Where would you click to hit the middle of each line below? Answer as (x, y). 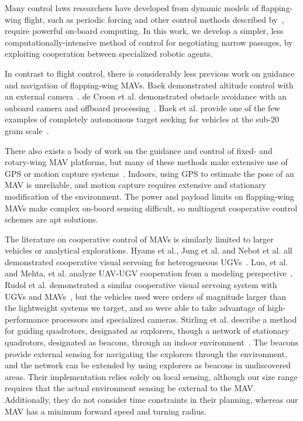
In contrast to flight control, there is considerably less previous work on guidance (150, 73)
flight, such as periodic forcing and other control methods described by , (154, 19)
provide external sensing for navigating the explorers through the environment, (146, 353)
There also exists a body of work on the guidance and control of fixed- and (139, 150)
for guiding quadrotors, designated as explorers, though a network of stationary (147, 331)
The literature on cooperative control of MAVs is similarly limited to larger (139, 239)
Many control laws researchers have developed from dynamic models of (132, 8)
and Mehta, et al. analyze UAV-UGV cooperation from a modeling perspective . (149, 273)
